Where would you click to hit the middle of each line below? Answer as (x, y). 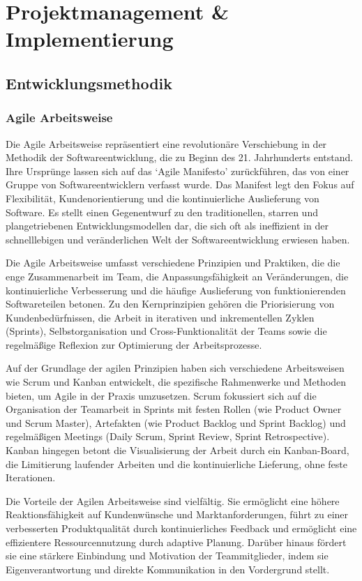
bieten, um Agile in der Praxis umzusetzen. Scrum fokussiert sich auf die (161, 395)
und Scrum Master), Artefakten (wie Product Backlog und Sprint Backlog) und (176, 422)
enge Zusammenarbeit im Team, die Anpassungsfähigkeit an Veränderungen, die (177, 276)
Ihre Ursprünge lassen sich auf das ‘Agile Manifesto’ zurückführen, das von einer (178, 171)
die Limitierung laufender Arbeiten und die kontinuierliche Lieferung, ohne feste (176, 463)
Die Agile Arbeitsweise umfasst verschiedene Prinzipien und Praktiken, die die (173, 263)
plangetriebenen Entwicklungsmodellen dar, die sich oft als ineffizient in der (167, 226)
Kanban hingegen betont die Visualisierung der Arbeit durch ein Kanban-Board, (178, 450)
